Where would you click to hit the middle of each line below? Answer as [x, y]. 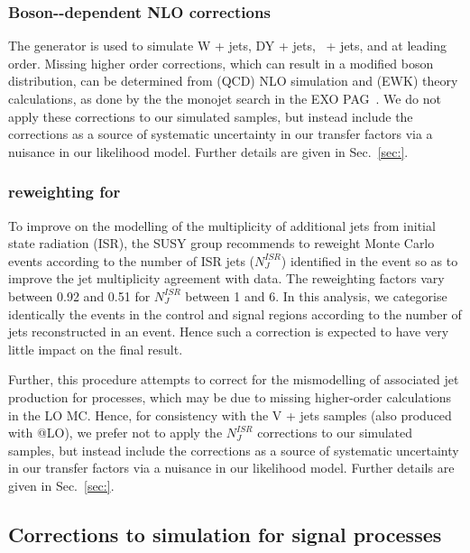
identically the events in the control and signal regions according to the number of [235, 313]
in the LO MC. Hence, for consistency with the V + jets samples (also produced [230, 415]
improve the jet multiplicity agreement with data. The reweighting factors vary [226, 278]
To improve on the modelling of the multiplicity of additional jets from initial [222, 225]
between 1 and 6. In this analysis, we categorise [316, 295]
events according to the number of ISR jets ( [132, 260]
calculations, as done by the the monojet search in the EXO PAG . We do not [225, 98]
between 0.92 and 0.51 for [79, 295]
